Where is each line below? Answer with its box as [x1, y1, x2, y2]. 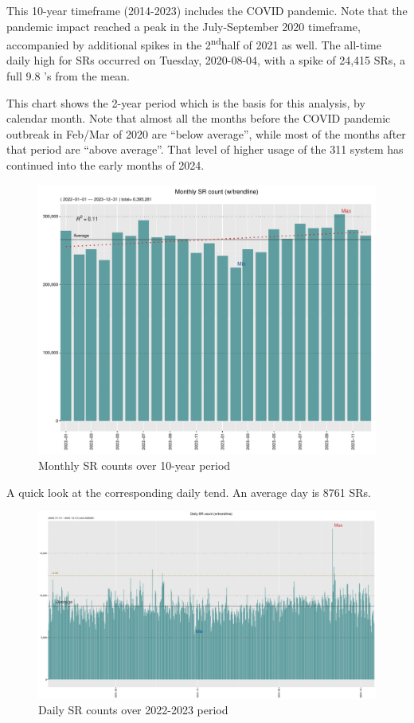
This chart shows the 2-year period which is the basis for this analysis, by [6, 94, 365, 111]
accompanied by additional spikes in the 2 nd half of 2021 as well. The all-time [6, 34, 381, 53]
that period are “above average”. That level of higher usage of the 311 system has [6, 141, 404, 158]
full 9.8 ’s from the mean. [6, 68, 130, 84]
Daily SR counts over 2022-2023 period [38, 702, 228, 718]
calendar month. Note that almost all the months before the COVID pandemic [6, 110, 391, 127]
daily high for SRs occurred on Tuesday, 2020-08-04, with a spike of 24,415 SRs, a [6, 52, 405, 68]
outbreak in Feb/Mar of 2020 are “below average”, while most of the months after [6, 125, 406, 142]
